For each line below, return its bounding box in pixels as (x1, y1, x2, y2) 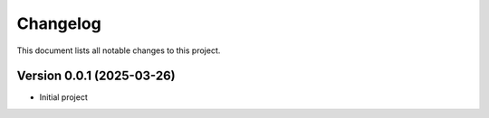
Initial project (39, 92, 88, 103)
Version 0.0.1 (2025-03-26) (16, 68, 176, 84)
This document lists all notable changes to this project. (16, 45, 221, 56)
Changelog (16, 14, 101, 33)
